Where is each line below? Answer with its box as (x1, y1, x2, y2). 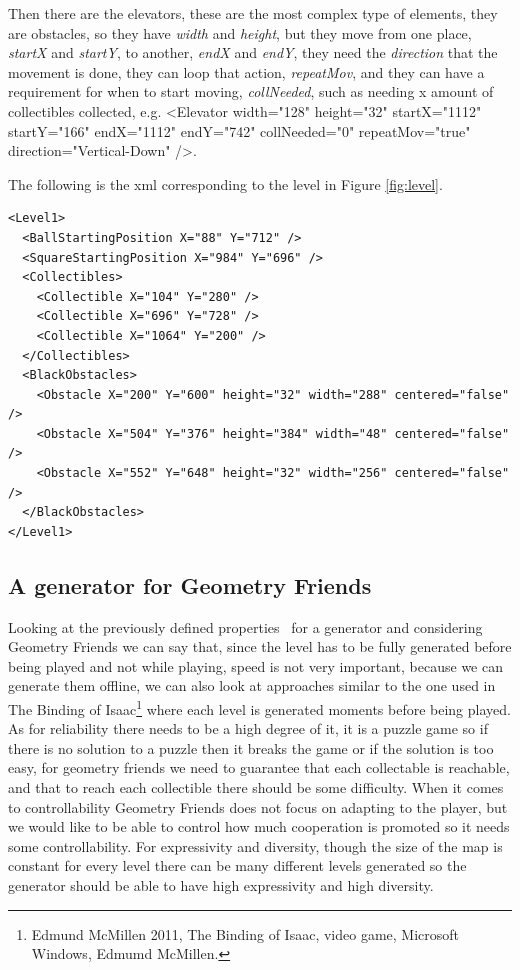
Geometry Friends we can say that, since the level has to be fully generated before (8, 636, 512, 657)
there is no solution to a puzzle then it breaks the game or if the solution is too (8, 737, 494, 758)
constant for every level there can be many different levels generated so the (8, 855, 467, 876)
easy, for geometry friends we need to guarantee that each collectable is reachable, (8, 757, 510, 778)
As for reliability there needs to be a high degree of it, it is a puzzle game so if (8, 718, 488, 739)
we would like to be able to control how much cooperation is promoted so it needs (8, 816, 510, 837)
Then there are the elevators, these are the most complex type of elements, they (8, 3, 498, 23)
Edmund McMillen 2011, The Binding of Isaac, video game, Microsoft (31, 923, 460, 944)
